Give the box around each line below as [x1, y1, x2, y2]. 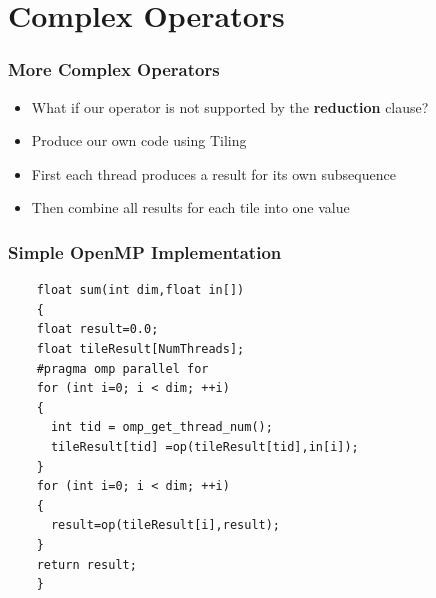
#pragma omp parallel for [36, 361, 209, 376]
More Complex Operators [8, 57, 220, 82]
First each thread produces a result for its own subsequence [31, 163, 396, 184]
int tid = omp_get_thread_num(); [50, 420, 273, 435]
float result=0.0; [36, 322, 159, 337]
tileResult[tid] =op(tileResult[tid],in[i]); [50, 439, 359, 454]
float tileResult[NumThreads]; [36, 341, 245, 356]
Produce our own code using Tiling [31, 130, 247, 151]
